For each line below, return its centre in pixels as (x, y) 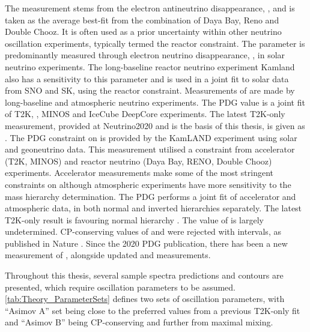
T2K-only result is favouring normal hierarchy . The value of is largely (134, 219)
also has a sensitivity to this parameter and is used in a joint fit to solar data (147, 78)
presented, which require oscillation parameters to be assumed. (120, 287)
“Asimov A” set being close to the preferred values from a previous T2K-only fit (153, 310)
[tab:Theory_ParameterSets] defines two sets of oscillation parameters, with (145, 299)
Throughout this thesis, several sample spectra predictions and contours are (144, 275)
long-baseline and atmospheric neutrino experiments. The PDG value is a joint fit (155, 102)
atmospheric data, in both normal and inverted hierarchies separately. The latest (153, 208)
